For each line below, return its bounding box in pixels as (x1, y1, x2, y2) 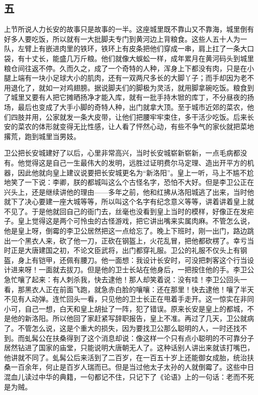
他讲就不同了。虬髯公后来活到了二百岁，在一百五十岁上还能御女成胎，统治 (4, 352, 247, 362)
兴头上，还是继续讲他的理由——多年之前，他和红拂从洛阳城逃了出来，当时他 (4, 186, 254, 197)
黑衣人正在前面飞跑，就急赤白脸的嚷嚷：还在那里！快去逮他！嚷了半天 (24, 284, 254, 294)
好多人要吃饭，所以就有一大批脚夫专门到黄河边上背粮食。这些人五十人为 (4, 33, 240, 44)
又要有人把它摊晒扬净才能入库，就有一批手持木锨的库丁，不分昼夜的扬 (24, 92, 254, 102)
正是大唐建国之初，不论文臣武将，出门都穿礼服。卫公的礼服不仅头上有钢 (10, 245, 247, 255)
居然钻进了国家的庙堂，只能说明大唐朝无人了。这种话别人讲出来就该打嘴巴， (4, 342, 254, 353)
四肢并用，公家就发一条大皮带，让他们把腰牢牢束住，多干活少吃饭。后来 (10, 111, 247, 122)
